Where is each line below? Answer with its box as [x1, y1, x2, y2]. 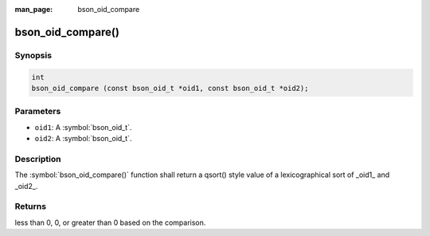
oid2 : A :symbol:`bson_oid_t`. [34, 134, 132, 144]
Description [14, 153, 61, 164]
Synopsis [14, 49, 52, 61]
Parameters [14, 106, 61, 117]
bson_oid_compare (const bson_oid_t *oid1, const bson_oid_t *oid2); [31, 84, 309, 92]
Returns [14, 201, 47, 212]
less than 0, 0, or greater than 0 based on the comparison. [14, 218, 206, 227]
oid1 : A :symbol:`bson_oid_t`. [34, 122, 132, 132]
